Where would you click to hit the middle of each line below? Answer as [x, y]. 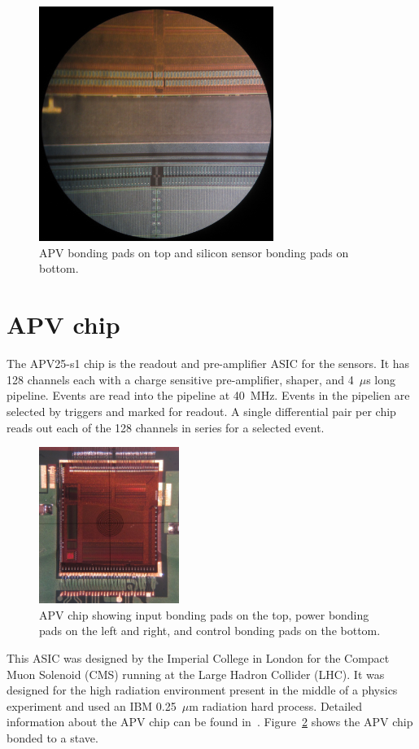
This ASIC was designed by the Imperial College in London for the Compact [198, 657]
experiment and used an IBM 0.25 [92, 705]
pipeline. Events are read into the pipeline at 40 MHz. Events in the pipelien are [208, 395]
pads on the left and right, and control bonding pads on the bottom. [210, 631]
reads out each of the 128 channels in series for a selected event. [166, 427]
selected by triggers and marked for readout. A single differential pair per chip [201, 411]
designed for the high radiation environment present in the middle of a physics [202, 690]
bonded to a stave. [52, 737]
